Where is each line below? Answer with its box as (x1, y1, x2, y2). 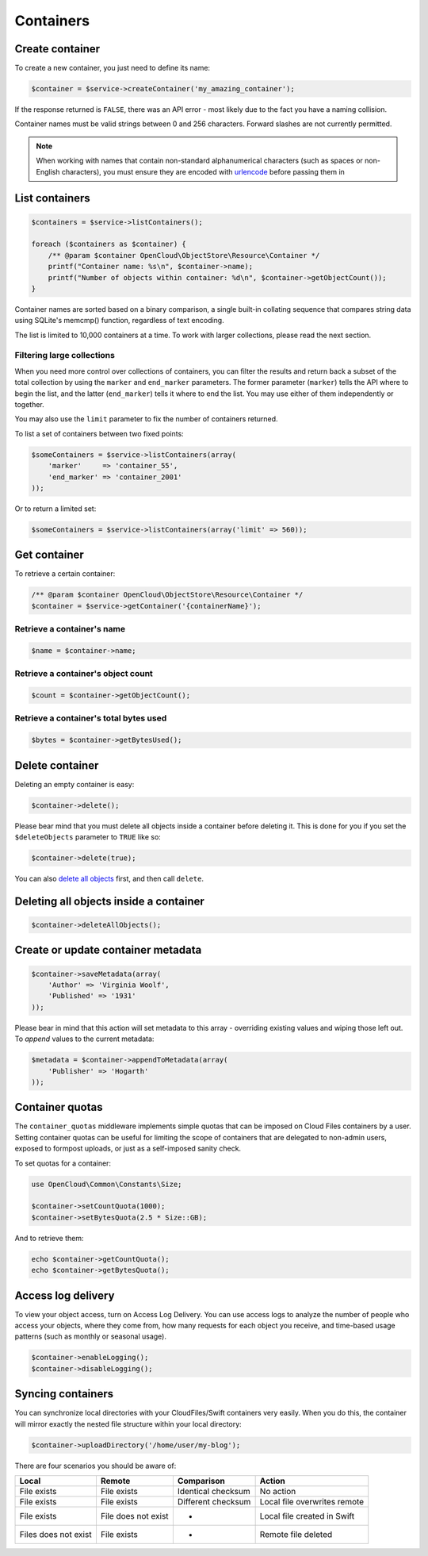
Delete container (14, 759, 99, 772)
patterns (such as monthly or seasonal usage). (14, 1331, 166, 1341)
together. (14, 400, 45, 409)
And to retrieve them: (14, 1233, 84, 1243)
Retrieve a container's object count (14, 668, 154, 679)
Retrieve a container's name (14, 624, 126, 635)
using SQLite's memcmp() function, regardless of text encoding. (14, 316, 225, 325)
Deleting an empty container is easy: (14, 779, 135, 789)
